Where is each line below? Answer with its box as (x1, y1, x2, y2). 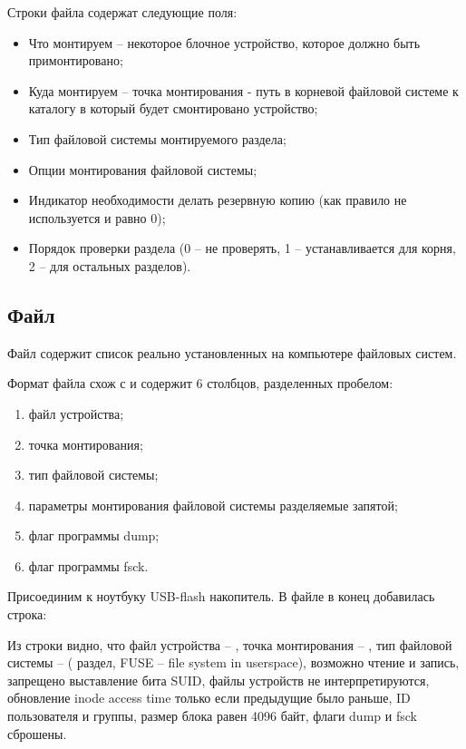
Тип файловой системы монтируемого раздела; (28, 129, 286, 148)
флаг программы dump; (28, 526, 160, 545)
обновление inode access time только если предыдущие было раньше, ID (7, 688, 411, 707)
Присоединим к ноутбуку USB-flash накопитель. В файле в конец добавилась (7, 587, 435, 606)
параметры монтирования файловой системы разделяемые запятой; (28, 495, 398, 514)
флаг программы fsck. (28, 556, 149, 575)
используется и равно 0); (28, 208, 166, 227)
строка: (7, 605, 47, 624)
